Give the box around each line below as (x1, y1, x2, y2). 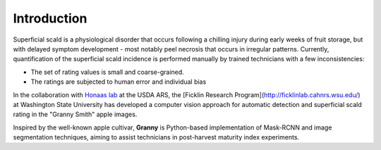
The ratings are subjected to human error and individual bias (30, 77, 207, 86)
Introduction (13, 11, 87, 26)
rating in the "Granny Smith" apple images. (13, 110, 138, 119)
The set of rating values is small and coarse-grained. (30, 68, 185, 76)
